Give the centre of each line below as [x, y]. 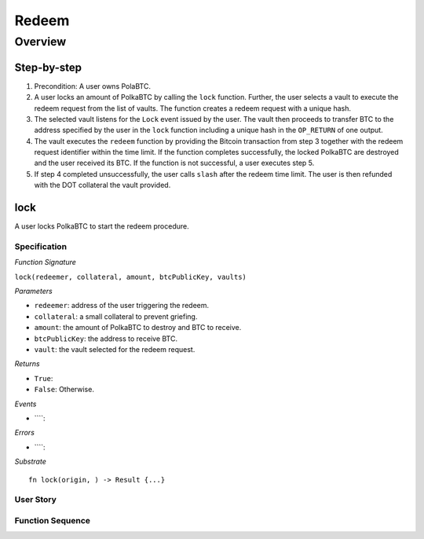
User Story [35, 500]
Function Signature [45, 262]
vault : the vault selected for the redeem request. [115, 350]
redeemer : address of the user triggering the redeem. [122, 306]
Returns [27, 364]
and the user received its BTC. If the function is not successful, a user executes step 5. [174, 163]
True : [44, 378]
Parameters [33, 291]
